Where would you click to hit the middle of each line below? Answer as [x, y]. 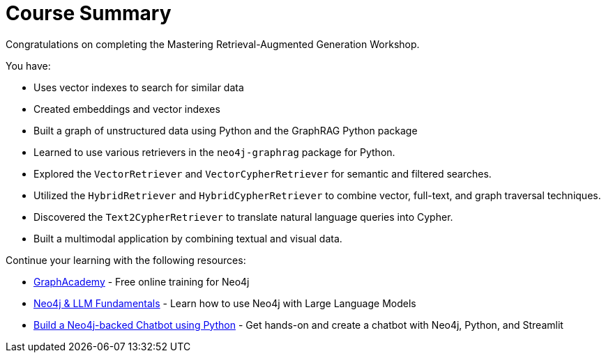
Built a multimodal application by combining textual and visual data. [188, 238]
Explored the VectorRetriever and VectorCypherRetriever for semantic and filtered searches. [263, 173]
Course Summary [89, 13]
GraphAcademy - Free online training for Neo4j [142, 281]
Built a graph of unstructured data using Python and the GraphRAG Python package [226, 130]
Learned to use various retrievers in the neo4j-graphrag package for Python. [214, 152]
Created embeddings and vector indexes [127, 109]
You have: [28, 65]
